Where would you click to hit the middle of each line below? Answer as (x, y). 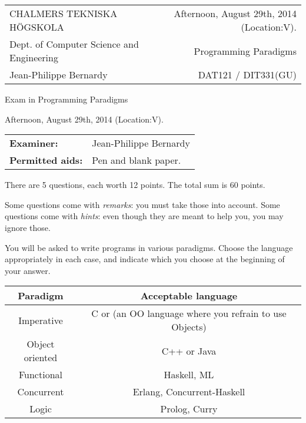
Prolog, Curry (189, 409)
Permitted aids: (46, 160)
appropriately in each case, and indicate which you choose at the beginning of (145, 259)
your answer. (28, 270)
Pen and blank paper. (137, 160)
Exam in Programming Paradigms (66, 99)
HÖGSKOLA (37, 27)
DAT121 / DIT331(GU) (247, 75)
